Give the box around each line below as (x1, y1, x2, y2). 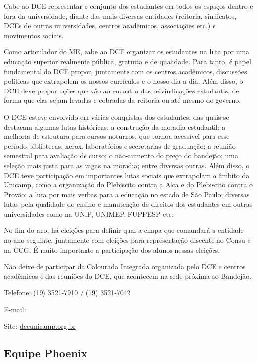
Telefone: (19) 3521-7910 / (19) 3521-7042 (4, 287, 130, 298)
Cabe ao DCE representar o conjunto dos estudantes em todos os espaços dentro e (4, 1, 253, 11)
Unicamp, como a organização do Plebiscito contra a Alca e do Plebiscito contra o (4, 180, 253, 190)
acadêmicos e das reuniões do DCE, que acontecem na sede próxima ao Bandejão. (4, 271, 252, 281)
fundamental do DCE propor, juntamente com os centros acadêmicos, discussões (4, 66, 247, 76)
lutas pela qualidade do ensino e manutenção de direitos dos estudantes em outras (4, 199, 253, 209)
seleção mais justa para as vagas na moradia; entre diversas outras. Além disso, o (4, 160, 250, 170)
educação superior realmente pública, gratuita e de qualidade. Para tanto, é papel (4, 56, 251, 66)
